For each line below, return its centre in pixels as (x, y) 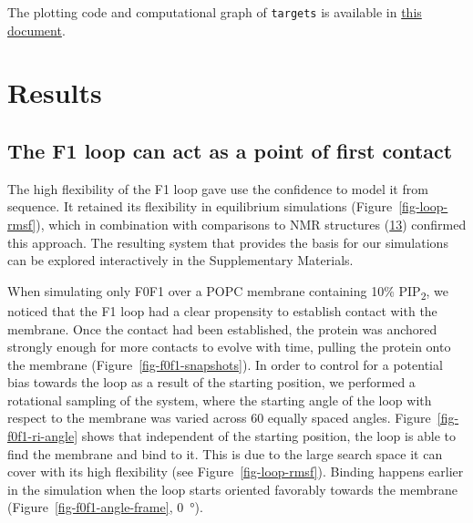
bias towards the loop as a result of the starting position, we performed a (211, 382)
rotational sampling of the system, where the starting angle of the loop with (220, 400)
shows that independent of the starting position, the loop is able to (269, 436)
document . (36, 30)
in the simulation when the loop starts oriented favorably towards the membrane (233, 489)
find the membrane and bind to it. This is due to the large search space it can (225, 453)
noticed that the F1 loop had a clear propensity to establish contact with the (222, 310)
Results (55, 92)
